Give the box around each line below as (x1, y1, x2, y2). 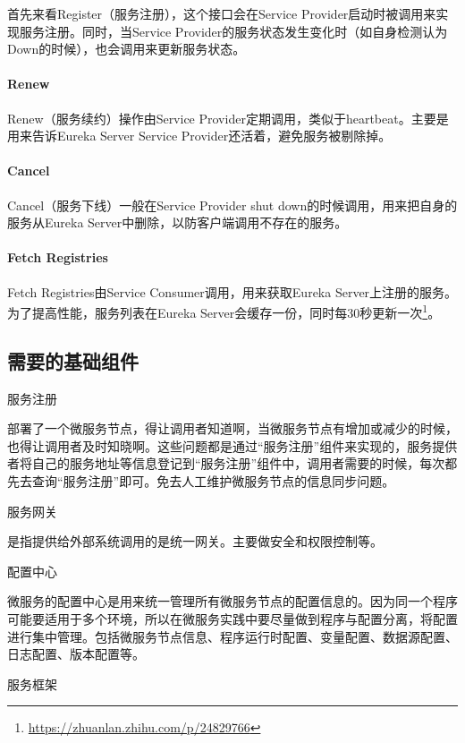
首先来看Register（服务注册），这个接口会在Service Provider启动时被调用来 (7, 4, 436, 22)
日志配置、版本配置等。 (7, 645, 145, 663)
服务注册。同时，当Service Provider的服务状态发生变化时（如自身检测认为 (19, 21, 448, 40)
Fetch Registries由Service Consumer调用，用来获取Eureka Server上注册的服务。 (7, 282, 458, 301)
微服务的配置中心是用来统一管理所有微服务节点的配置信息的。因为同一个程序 (7, 592, 458, 611)
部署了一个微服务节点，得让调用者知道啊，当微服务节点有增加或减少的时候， (7, 419, 458, 438)
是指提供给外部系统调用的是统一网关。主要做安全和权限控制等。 (7, 532, 383, 551)
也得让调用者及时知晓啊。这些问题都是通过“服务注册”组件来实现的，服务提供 (7, 436, 458, 455)
